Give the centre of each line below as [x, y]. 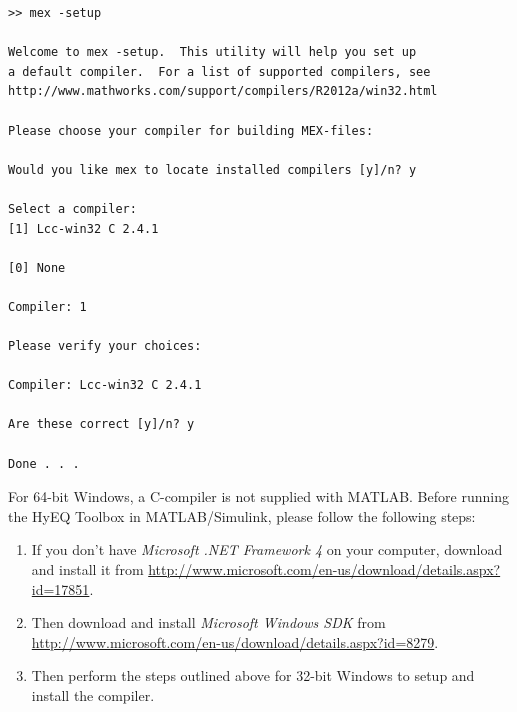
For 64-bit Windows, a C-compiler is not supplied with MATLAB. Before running [258, 496]
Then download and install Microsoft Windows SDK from [208, 622]
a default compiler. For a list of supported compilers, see [219, 71]
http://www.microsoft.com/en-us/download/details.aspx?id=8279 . [235, 641]
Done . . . [44, 463]
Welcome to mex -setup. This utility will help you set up [212, 52]
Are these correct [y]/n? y [101, 424]
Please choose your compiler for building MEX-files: [191, 130]
